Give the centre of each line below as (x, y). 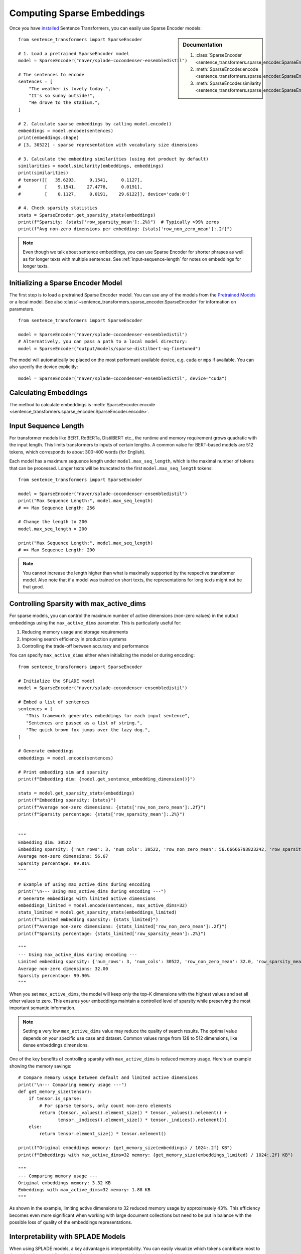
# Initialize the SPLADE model (57, 681)
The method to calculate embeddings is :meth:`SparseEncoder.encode (82, 404)
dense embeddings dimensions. (56, 1045)
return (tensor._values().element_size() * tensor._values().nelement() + (133, 1113)
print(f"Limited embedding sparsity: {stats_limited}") (88, 919)
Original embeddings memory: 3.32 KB (65, 1183)
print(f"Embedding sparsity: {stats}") (67, 800)
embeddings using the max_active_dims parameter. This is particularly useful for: (95, 622)
